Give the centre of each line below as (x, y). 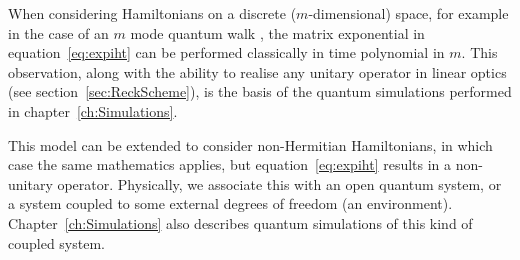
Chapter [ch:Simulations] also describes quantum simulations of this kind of (240, 222)
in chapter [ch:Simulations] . (93, 110)
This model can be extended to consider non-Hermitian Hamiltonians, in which (250, 144)
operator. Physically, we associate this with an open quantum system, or (279, 183)
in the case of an (58, 32)
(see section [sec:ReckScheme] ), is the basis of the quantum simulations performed (260, 91)
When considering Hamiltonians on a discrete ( (152, 13)
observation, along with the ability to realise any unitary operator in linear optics (257, 71)
